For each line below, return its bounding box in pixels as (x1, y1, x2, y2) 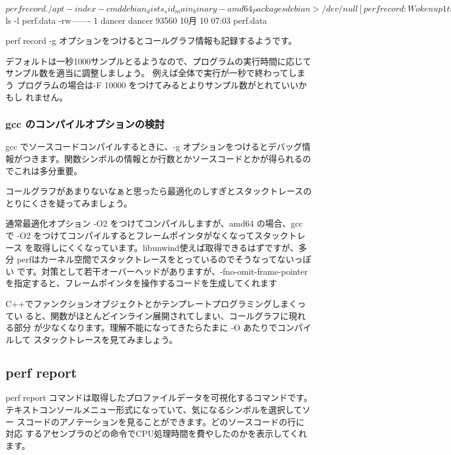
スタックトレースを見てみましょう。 (33, 333, 178, 345)
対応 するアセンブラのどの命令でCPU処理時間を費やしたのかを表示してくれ (5, 427, 307, 440)
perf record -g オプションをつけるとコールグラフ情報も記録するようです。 (5, 34, 297, 47)
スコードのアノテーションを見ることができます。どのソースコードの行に (16, 415, 305, 428)
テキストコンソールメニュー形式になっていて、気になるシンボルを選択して (5, 403, 302, 416)
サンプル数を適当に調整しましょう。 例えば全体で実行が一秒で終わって (5, 66, 288, 79)
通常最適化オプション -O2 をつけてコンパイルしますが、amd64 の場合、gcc (5, 217, 303, 230)
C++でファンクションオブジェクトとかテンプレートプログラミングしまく (5, 297, 298, 309)
